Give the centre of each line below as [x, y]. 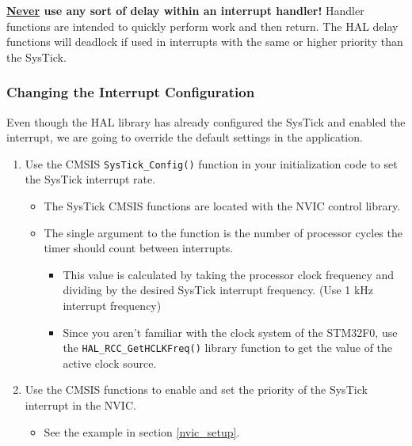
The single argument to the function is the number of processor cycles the [223, 232]
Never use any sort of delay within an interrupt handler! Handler [185, 10]
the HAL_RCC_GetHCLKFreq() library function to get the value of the [228, 348]
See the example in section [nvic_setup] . [142, 431]
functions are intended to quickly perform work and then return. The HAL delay [202, 26]
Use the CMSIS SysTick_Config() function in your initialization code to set [211, 163]
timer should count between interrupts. [139, 248]
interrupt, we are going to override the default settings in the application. [185, 137]
